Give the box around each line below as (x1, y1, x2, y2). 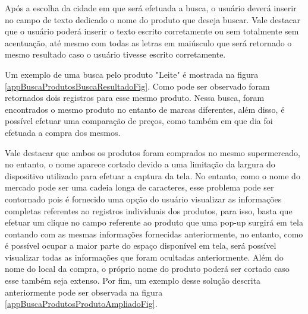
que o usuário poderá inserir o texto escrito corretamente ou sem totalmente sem (5, 25, 299, 37)
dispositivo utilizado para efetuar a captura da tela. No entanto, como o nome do (5, 169, 300, 182)
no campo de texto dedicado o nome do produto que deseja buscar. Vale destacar (5, 13, 300, 26)
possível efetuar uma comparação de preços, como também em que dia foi (5, 115, 273, 127)
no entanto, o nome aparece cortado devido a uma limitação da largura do (5, 158, 275, 170)
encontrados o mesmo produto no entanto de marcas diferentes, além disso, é (5, 103, 285, 115)
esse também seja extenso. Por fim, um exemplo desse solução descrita (5, 274, 261, 287)
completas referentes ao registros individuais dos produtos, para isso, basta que (5, 204, 293, 217)
